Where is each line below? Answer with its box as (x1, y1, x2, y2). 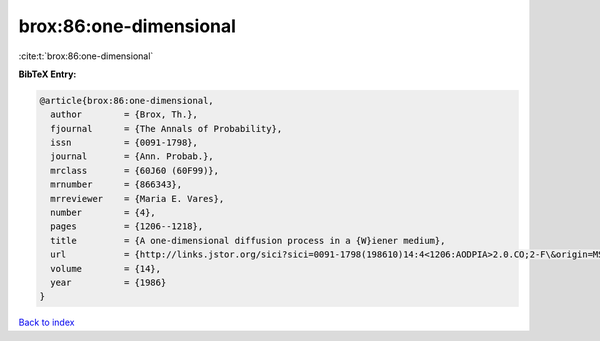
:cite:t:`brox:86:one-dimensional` (18, 50, 154, 62)
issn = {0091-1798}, (50, 137, 199, 149)
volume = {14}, (50, 263, 162, 274)
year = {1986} (50, 277, 167, 288)
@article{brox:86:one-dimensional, (39, 95, 214, 106)
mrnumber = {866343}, (50, 179, 183, 190)
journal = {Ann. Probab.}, (50, 151, 214, 162)
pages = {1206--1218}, (50, 221, 204, 232)
